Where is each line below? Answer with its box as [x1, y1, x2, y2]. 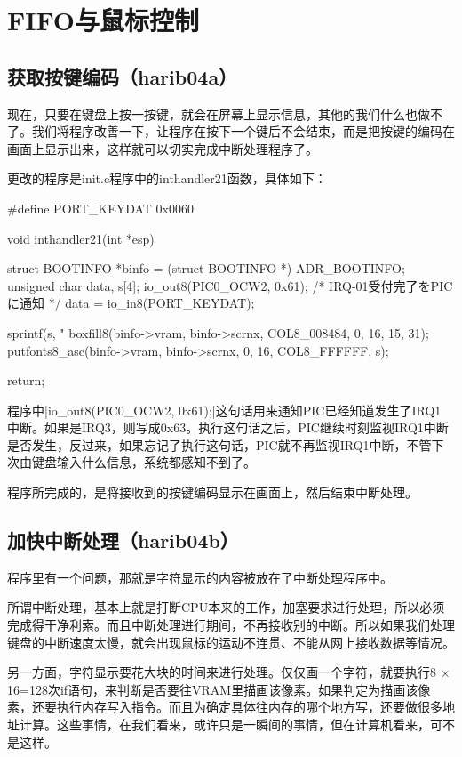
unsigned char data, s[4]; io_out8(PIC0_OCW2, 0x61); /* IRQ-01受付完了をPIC [7, 276, 453, 294]
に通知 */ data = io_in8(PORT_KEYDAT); [7, 294, 255, 312]
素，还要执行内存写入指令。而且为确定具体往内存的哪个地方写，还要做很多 [7, 697, 442, 716]
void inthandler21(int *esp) [7, 229, 155, 247]
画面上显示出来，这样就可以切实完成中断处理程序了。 [7, 139, 318, 157]
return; [7, 371, 45, 390]
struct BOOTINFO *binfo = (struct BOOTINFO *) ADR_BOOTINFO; [7, 259, 405, 278]
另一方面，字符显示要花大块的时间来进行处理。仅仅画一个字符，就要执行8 [7, 663, 436, 681]
